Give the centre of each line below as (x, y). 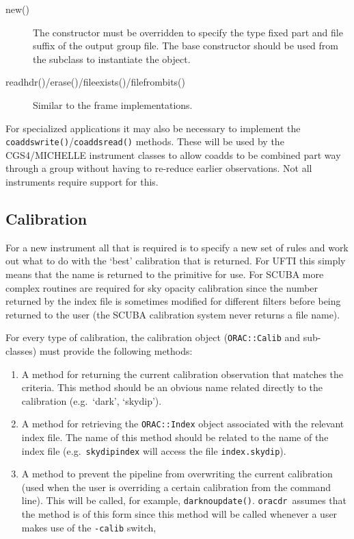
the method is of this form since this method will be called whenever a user (179, 514)
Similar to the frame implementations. (113, 104)
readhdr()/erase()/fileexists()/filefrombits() (95, 82)
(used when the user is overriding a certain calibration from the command (176, 487)
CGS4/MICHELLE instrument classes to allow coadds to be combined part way (173, 154)
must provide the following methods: (116, 351)
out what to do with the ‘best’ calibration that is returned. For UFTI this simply (176, 261)
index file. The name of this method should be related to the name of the (175, 437)
